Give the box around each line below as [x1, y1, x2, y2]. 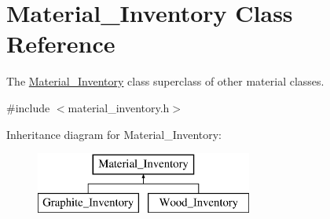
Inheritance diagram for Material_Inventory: [6, 126, 222, 142]
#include [6, 99, 50, 115]
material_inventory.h [68, 99, 170, 115]
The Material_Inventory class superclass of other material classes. [6, 73, 324, 89]
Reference [6, 27, 115, 60]
